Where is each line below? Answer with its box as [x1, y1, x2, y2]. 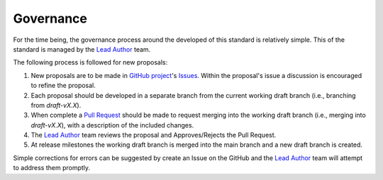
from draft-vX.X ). [30, 101, 82, 109]
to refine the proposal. [30, 81, 96, 90]
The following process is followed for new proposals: [13, 58, 168, 67]
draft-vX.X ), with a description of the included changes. [30, 120, 194, 129]
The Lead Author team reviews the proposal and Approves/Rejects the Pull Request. [30, 131, 277, 140]
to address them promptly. [13, 164, 91, 172]
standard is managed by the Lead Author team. [13, 45, 151, 53]
